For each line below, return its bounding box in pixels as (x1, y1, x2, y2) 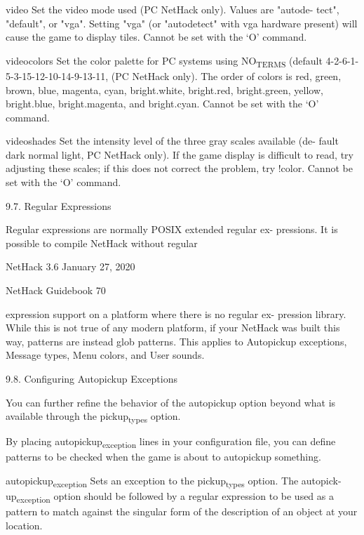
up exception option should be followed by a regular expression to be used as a (6, 489, 334, 505)
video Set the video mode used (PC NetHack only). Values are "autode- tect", (6, 2, 339, 16)
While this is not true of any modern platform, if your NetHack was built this (6, 320, 340, 335)
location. (6, 517, 43, 532)
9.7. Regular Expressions (6, 198, 112, 213)
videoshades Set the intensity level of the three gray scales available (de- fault (6, 133, 339, 148)
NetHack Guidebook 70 (6, 283, 106, 298)
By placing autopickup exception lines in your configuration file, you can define (6, 434, 336, 451)
